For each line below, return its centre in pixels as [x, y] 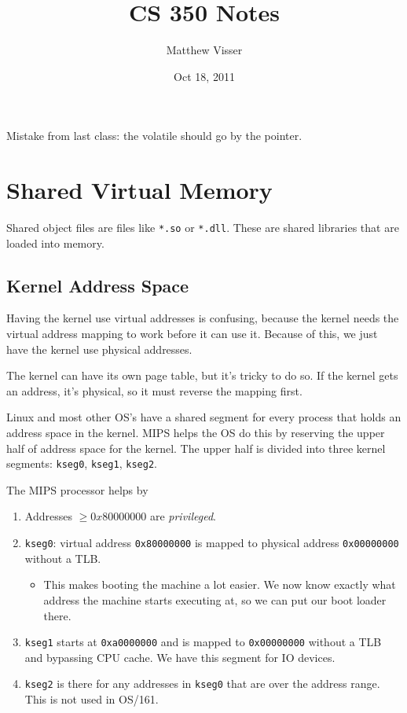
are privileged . [183, 516]
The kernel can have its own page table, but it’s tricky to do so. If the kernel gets [202, 375]
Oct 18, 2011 [204, 76]
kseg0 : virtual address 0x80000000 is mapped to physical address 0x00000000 [212, 543]
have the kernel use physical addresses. [99, 349]
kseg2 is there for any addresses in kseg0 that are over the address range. [202, 684]
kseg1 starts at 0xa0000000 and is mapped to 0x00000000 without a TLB [203, 642]
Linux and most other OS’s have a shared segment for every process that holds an [204, 417]
